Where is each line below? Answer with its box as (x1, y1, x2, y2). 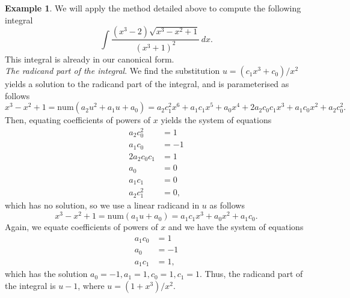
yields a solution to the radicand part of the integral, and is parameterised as (5, 78, 289, 90)
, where (78, 279, 105, 291)
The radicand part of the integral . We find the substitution (5, 64, 220, 77)
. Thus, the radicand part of (200, 267, 303, 280)
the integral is (5, 279, 56, 291)
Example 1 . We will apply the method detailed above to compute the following (5, 2, 301, 14)
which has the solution (5, 267, 88, 280)
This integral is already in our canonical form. (5, 52, 174, 65)
